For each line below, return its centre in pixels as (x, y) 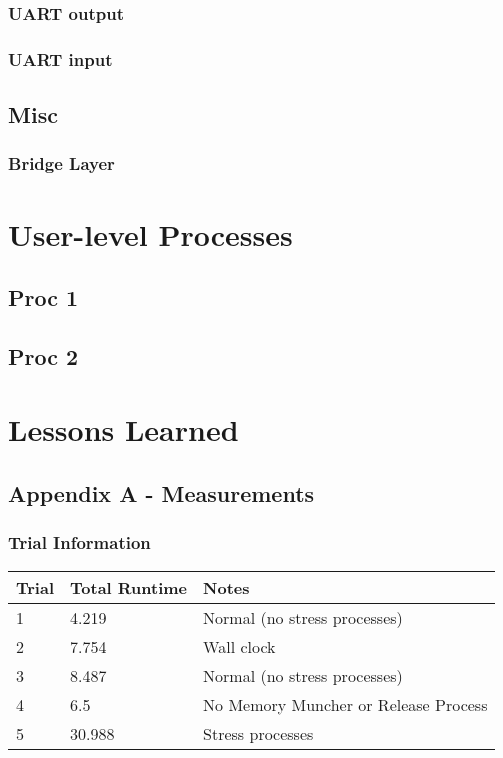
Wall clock (239, 646)
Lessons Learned (123, 429)
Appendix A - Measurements (161, 493)
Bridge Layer (61, 163)
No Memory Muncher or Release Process (345, 704)
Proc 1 (43, 297)
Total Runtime (129, 587)
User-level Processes (150, 233)
